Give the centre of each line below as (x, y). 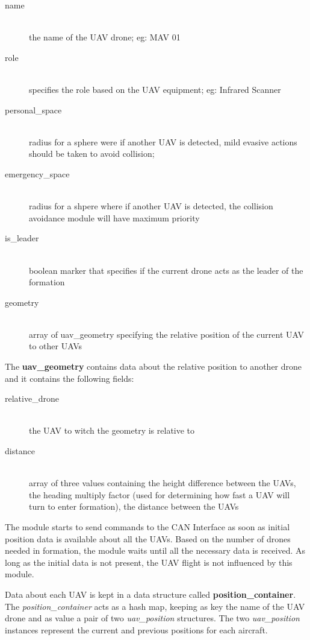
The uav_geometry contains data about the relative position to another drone (153, 366)
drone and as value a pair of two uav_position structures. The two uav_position (152, 618)
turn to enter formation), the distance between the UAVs (134, 506)
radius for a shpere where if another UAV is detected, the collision (151, 206)
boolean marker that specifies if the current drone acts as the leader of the (166, 270)
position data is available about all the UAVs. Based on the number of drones (148, 538)
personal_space (33, 109)
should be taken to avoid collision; (92, 154)
